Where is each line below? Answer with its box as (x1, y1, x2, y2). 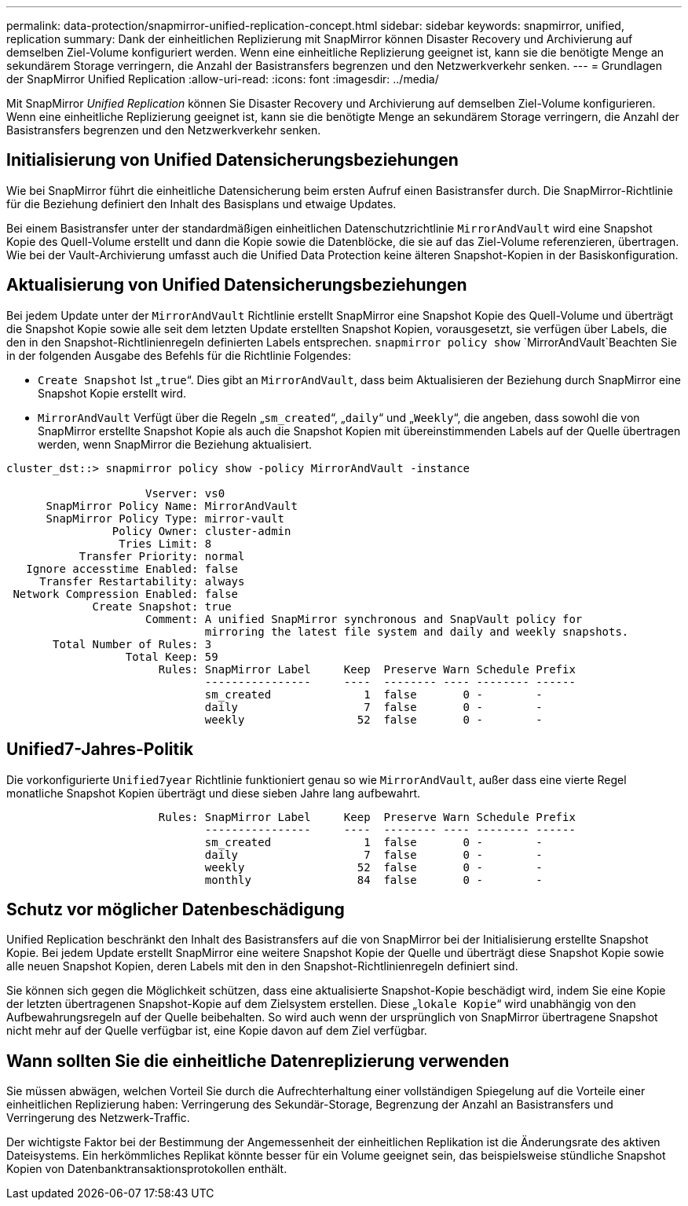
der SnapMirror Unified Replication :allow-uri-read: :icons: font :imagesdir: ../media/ (6, 72, 439, 86)
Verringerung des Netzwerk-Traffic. (6, 1111, 190, 1125)
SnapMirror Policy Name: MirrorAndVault (46, 499, 298, 512)
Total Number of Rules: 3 (53, 637, 212, 651)
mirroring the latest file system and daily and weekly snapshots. (204, 625, 629, 638)
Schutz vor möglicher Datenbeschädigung (6, 899, 345, 919)
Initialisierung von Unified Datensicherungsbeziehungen (6, 150, 459, 170)
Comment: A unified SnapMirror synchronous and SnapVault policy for (145, 612, 583, 625)
